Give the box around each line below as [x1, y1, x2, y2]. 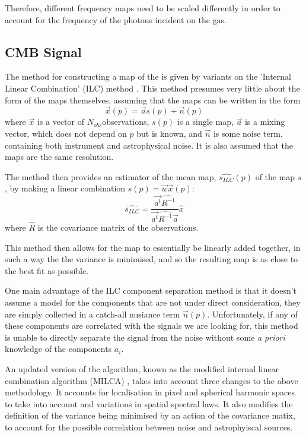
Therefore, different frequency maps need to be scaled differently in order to [5, 2, 280, 14]
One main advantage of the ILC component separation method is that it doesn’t [5, 284, 297, 297]
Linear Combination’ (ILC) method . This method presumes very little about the [5, 81, 300, 94]
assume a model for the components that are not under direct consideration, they [5, 296, 301, 309]
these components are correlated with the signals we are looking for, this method [5, 319, 298, 332]
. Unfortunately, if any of [207, 307, 298, 320]
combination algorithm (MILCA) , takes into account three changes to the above [5, 374, 298, 386]
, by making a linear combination [5, 182, 126, 194]
